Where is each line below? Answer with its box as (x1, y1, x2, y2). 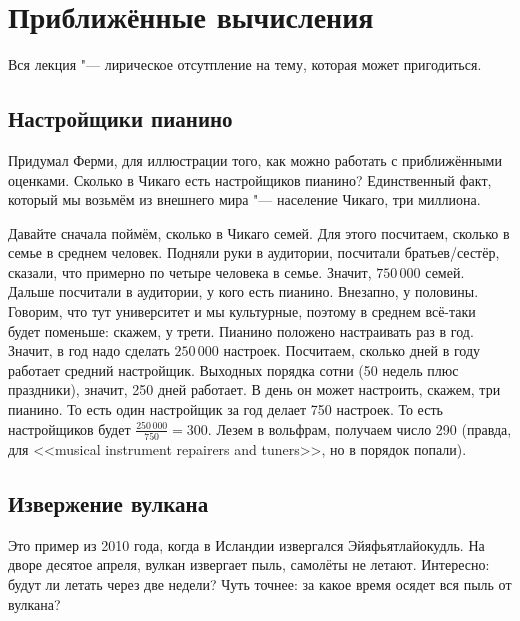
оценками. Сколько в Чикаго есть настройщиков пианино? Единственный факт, (8, 169, 492, 190)
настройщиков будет (8, 418, 131, 439)
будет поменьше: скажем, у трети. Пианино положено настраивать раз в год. (8, 320, 474, 341)
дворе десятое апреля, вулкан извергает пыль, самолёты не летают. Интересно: (8, 554, 490, 575)
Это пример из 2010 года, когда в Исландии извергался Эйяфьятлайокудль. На (8, 534, 485, 555)
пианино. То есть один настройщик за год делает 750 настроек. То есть (8, 399, 443, 420)
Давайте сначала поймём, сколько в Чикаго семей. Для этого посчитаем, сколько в (8, 222, 510, 243)
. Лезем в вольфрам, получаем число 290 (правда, (207, 418, 512, 439)
